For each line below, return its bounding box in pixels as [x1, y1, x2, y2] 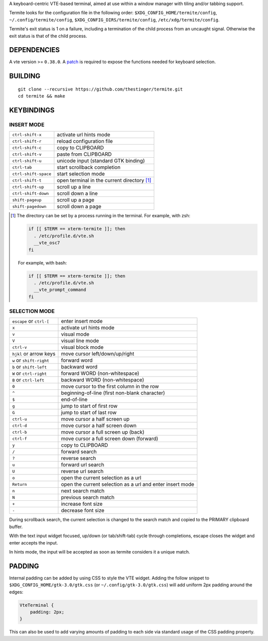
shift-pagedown [12, 204, 47, 209]
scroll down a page [57, 203, 102, 210]
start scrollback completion [57, 164, 121, 171]
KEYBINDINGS [9, 106, 55, 114]
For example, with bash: [18, 260, 67, 266]
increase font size [61, 500, 103, 507]
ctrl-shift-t [12, 178, 42, 183]
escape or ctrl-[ [12, 318, 50, 325]
